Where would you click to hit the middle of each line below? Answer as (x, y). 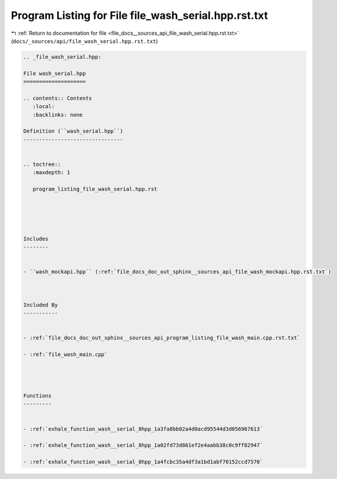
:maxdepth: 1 (52, 172)
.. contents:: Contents (58, 98)
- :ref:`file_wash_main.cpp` (66, 354)
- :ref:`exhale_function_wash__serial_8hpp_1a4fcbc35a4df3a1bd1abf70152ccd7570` (143, 462)
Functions (37, 395)
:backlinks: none (58, 115)
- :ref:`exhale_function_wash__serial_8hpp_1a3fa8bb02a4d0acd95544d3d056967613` (143, 429)
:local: (44, 107)
